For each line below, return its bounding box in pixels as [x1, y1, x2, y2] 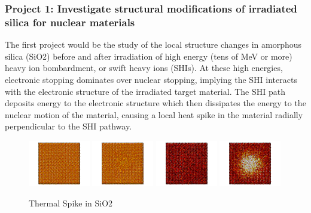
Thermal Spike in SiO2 [29, 196, 113, 209]
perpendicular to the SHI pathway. [5, 120, 132, 132]
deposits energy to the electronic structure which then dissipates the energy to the [5, 97, 306, 109]
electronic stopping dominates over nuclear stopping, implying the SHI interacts [5, 73, 297, 85]
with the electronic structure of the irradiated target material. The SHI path [5, 85, 285, 97]
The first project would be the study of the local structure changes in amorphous [5, 38, 302, 51]
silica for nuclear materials [5, 14, 135, 29]
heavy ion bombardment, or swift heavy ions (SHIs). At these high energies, [5, 61, 283, 74]
